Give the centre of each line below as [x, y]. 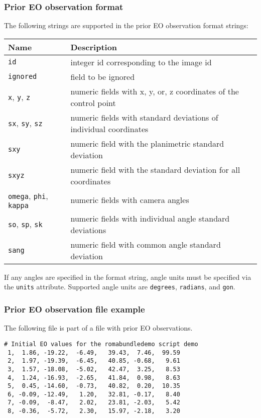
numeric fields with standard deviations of [144, 117]
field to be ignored [103, 76]
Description [94, 47]
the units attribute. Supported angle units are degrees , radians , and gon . [120, 287]
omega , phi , [28, 195]
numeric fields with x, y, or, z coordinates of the [155, 91]
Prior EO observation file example [75, 309]
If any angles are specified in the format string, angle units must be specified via [128, 277]
